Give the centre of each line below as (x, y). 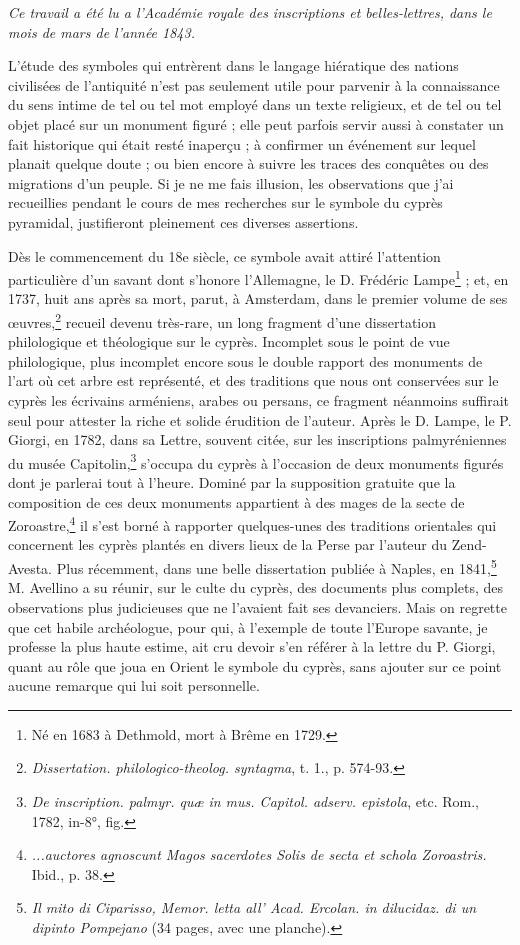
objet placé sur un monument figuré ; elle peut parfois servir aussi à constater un (256, 123)
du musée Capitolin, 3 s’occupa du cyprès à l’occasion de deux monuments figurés (256, 461)
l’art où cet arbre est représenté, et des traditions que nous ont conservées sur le (253, 380)
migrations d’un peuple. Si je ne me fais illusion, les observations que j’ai (231, 182)
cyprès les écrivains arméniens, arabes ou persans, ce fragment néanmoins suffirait (259, 400)
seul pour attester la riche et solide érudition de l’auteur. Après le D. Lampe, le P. (260, 419)
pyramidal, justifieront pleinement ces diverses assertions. (183, 221)
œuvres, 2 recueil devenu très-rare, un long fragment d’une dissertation (222, 320)
